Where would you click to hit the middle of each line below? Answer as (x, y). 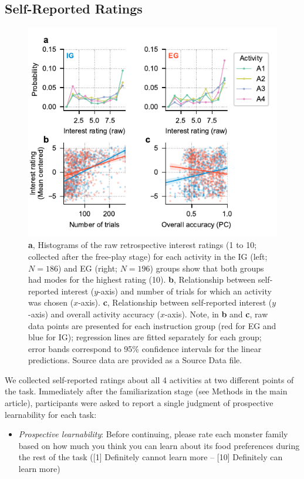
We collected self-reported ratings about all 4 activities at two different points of (149, 379)
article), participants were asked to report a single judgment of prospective (139, 403)
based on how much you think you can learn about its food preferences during (159, 445)
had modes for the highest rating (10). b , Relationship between (142, 279)
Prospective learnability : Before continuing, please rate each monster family (153, 434)
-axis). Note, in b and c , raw (216, 314)
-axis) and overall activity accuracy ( (94, 314)
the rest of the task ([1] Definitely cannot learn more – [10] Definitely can (151, 457)
